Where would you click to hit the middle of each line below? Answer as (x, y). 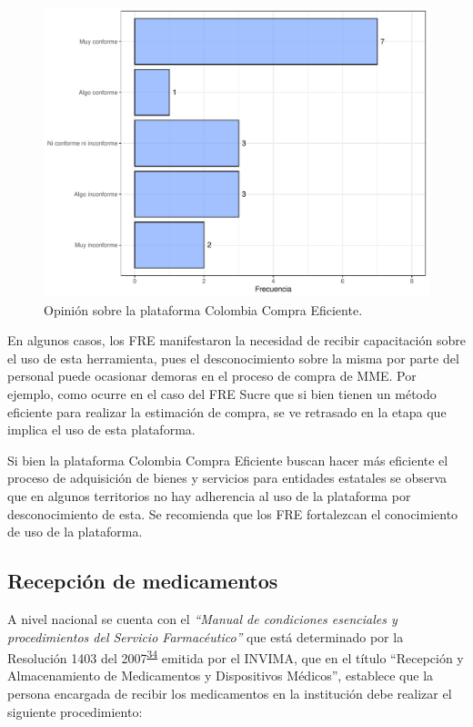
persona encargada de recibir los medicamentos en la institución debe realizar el (230, 693)
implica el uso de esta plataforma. (101, 430)
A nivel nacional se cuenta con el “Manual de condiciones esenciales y (202, 618)
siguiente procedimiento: (75, 711)
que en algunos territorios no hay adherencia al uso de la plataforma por (209, 495)
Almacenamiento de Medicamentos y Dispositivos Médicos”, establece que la (221, 676)
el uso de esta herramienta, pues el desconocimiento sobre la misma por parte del (233, 358)
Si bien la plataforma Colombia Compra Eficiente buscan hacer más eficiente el (228, 460)
